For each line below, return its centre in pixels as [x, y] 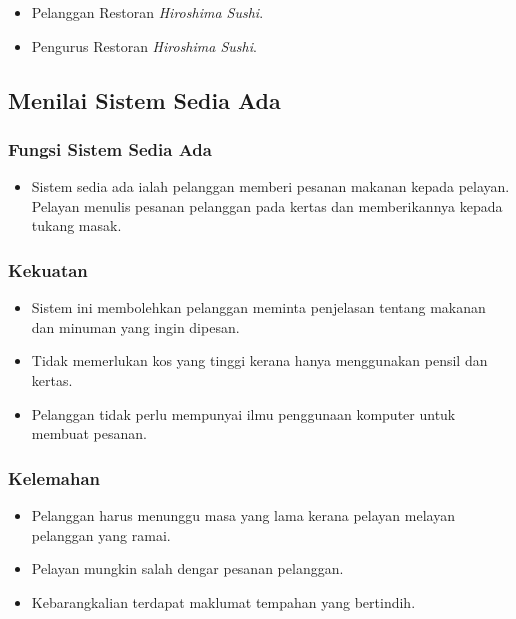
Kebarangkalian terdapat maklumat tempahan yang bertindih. [223, 601]
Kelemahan [54, 477]
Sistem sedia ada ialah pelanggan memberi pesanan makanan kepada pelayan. [270, 186]
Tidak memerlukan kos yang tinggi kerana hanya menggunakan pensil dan [259, 360]
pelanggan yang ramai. [101, 534]
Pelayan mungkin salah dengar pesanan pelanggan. [187, 568]
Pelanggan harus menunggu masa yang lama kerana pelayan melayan [243, 514]
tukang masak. [76, 225]
